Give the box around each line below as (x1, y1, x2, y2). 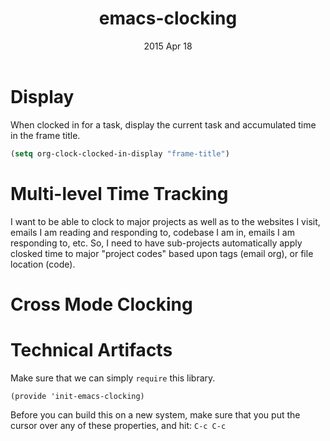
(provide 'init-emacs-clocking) (10, 391, 145, 401)
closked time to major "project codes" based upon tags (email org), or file (10, 247, 314, 259)
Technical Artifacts (10, 338, 173, 361)
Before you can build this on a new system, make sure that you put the (10, 408, 301, 421)
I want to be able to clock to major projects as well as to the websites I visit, (10, 215, 321, 227)
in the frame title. (10, 129, 81, 141)
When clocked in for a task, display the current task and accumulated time (10, 118, 317, 131)
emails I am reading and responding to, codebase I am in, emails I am (10, 226, 295, 238)
